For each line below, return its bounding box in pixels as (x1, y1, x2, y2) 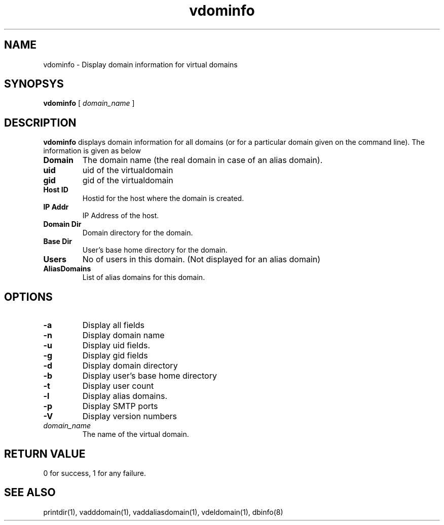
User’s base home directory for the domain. (82, 246, 228, 255)
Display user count (82, 381, 154, 391)
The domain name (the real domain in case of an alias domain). (82, 155, 323, 166)
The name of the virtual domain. (82, 430, 189, 439)
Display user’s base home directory (82, 371, 217, 381)
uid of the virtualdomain (82, 165, 173, 176)
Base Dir (43, 237, 72, 246)
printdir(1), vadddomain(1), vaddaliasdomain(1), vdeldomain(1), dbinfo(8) (43, 507, 283, 516)
